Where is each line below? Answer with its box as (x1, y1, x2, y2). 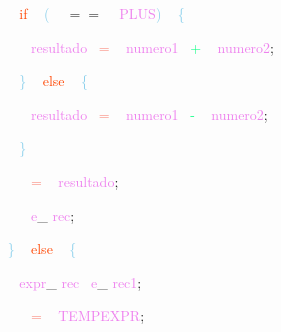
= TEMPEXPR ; (31, 305, 145, 326)
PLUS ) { (119, 3, 185, 23)
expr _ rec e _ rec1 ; (19, 271, 142, 292)
